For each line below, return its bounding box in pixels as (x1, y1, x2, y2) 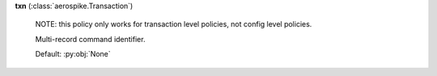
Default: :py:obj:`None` (35, 49, 111, 59)
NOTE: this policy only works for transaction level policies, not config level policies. (35, 19, 312, 29)
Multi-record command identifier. (35, 34, 146, 44)
